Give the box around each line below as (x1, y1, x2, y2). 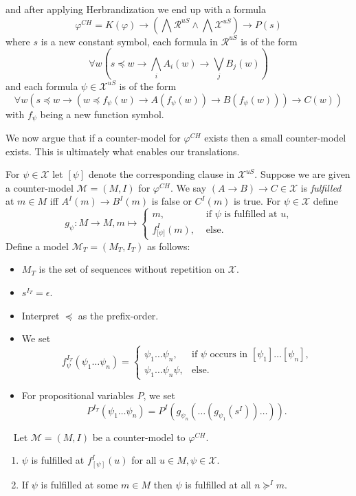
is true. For (234, 194, 281, 208)
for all (131, 453, 157, 467)
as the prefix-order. (78, 308, 159, 322)
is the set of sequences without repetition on (38, 262, 225, 276)
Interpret (21, 308, 60, 322)
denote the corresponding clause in (88, 167, 235, 181)
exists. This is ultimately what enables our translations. (5, 144, 240, 158)
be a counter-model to (92, 429, 186, 444)
